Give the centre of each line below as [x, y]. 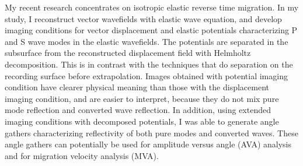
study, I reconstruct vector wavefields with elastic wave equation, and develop [143, 18]
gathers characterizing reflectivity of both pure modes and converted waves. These [151, 133]
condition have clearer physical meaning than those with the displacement [137, 87]
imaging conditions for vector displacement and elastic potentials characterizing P [151, 30]
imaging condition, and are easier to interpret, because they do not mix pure [142, 98]
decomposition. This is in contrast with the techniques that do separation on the [149, 64]
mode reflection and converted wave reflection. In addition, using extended [138, 110]
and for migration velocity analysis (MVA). [82, 155]
